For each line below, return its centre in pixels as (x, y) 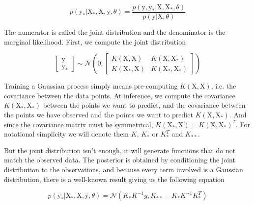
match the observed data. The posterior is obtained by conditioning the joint (120, 160)
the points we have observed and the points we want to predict (99, 115)
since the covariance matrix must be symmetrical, (79, 124)
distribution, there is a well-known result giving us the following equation (114, 179)
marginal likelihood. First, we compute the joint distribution (95, 41)
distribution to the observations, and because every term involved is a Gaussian (124, 169)
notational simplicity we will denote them (67, 134)
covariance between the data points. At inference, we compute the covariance (120, 95)
